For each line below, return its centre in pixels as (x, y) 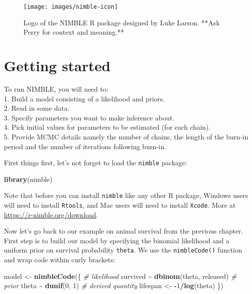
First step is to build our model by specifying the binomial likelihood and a (117, 240)
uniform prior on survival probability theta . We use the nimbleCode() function (123, 250)
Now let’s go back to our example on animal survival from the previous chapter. (124, 231)
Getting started (57, 66)
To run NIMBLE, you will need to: (56, 88)
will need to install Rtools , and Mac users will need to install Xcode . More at (120, 205)
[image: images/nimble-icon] (71, 7)
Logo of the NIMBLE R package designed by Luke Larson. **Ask (122, 22)
